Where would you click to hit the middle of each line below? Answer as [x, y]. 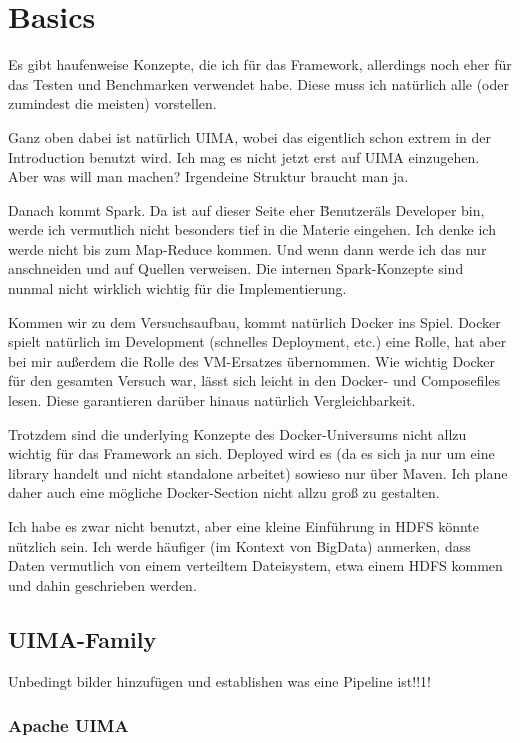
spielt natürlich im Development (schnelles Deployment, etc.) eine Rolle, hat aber [257, 341]
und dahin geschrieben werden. [102, 584]
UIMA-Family [82, 638]
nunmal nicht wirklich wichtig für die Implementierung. [177, 288]
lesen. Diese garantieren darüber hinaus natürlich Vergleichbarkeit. [212, 400]
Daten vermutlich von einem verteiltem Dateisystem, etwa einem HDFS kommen [255, 565]
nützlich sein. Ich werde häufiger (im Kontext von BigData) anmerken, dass [239, 545]
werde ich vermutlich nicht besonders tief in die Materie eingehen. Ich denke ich [252, 229]
